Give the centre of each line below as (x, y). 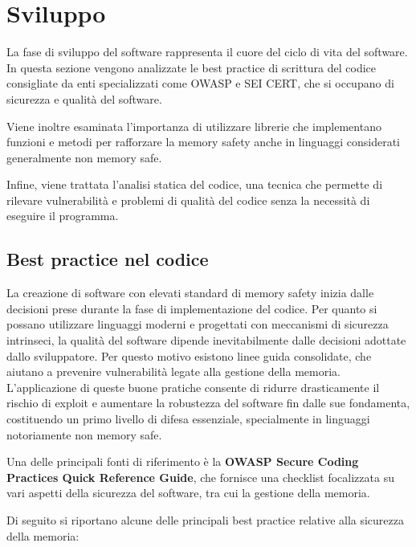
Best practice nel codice (108, 259)
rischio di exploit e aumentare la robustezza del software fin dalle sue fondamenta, (208, 403)
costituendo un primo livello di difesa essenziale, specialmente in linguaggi (188, 419)
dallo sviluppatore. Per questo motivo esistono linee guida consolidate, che (189, 355)
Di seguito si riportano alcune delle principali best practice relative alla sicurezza (206, 519)
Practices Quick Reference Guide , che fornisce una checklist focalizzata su (200, 477)
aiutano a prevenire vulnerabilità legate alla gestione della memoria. (173, 371)
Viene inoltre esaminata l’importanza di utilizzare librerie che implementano (194, 126)
